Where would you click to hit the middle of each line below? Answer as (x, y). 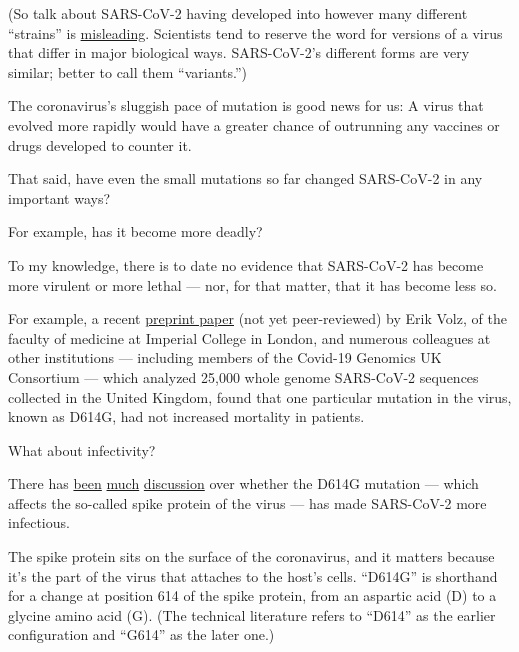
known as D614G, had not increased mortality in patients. (186, 416)
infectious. (39, 522)
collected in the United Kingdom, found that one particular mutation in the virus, (260, 396)
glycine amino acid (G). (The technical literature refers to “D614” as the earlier (252, 614)
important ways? (59, 197)
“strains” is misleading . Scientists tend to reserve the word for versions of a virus (255, 32)
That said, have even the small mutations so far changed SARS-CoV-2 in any (245, 178)
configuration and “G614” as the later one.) (141, 634)
